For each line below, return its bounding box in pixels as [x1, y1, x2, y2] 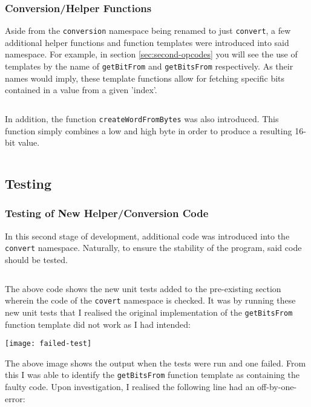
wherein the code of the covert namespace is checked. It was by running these [5, 294, 296, 307]
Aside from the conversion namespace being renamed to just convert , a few [5, 24, 291, 37]
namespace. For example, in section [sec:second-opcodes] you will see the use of [5, 48, 298, 60]
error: [5, 392, 25, 405]
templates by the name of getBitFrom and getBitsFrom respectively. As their [5, 60, 293, 73]
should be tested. [5, 253, 68, 265]
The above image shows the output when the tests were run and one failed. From [5, 356, 306, 369]
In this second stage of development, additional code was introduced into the [5, 229, 290, 242]
